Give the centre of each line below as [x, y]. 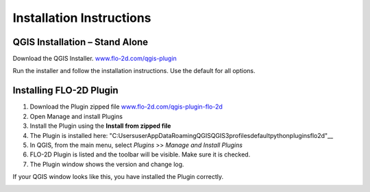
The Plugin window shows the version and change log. [107, 164]
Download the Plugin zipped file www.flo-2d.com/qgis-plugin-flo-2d [126, 107]
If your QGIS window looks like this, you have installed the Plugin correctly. [118, 177]
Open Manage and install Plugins [76, 116]
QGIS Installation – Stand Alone [81, 42]
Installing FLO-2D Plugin [66, 91]
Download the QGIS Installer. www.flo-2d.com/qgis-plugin [95, 59]
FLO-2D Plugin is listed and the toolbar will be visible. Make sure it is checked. [140, 154]
